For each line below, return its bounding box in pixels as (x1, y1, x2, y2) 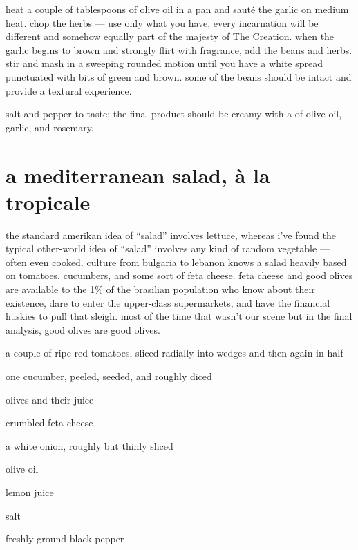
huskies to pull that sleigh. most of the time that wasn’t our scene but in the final (6, 309, 352, 323)
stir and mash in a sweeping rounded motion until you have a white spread (6, 56, 323, 70)
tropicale (6, 187, 91, 216)
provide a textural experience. (6, 83, 132, 97)
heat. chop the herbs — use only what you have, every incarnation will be (6, 15, 319, 30)
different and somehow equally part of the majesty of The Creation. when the (6, 29, 335, 44)
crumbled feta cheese (6, 415, 93, 430)
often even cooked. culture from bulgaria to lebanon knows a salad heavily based (6, 254, 347, 269)
